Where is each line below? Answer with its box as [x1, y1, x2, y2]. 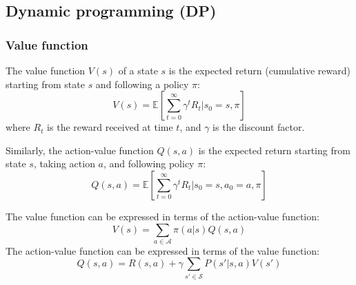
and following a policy [95, 76, 189, 91]
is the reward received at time [47, 120, 173, 134]
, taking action [33, 156, 95, 171]
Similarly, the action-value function [6, 142, 154, 157]
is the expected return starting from [198, 142, 350, 157]
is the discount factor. [212, 120, 305, 134]
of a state [118, 63, 158, 77]
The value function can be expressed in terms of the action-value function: [6, 209, 319, 223]
